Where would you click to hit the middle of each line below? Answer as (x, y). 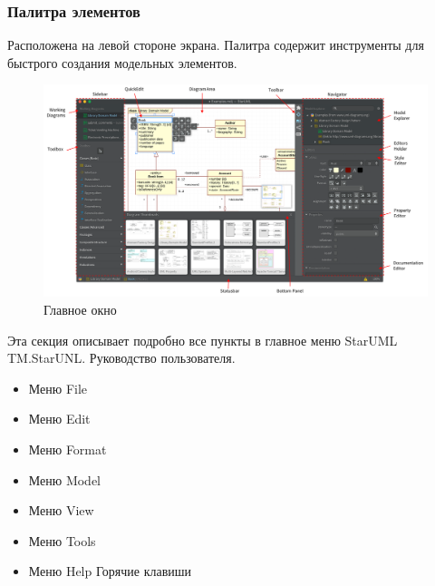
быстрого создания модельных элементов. (122, 62)
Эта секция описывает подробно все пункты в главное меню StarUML (203, 340)
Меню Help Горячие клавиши (110, 571)
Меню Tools (62, 540)
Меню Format (68, 449)
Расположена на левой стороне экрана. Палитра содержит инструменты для (216, 45)
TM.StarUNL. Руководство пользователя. (121, 358)
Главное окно (80, 309)
